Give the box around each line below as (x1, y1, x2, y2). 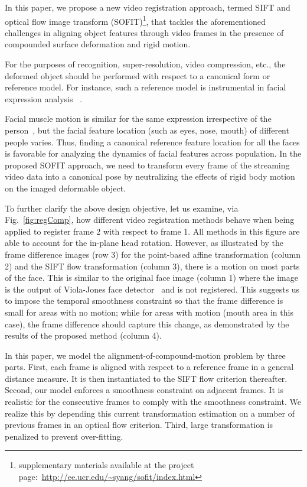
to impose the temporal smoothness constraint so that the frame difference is (5, 294, 283, 307)
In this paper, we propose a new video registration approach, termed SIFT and (5, 1, 290, 13)
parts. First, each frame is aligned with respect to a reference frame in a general (5, 361, 294, 373)
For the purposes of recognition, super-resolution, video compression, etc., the (5, 58, 286, 70)
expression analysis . (5, 92, 83, 105)
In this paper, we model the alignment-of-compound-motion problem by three (5, 349, 286, 361)
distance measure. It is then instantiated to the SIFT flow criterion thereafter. (5, 372, 288, 384)
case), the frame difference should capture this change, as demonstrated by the (5, 317, 289, 330)
